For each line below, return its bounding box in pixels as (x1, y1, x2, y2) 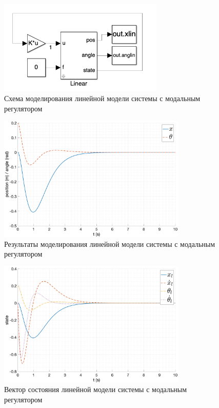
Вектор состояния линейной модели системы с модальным (4, 384, 187, 395)
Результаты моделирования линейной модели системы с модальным (4, 238, 215, 249)
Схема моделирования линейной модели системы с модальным (4, 92, 201, 103)
